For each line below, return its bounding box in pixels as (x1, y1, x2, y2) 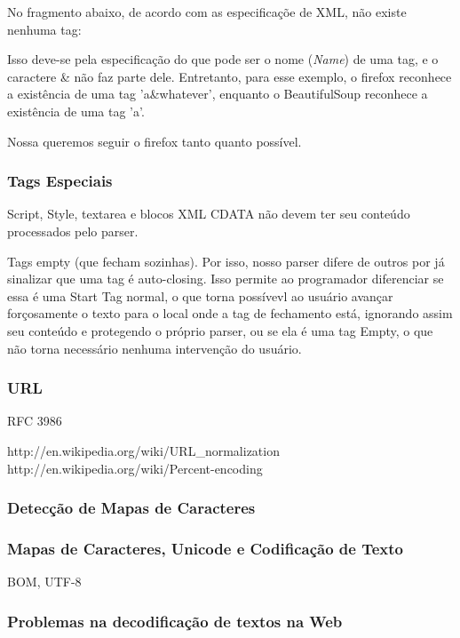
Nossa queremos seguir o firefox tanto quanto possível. (7, 132, 302, 150)
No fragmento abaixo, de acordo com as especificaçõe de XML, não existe (7, 3, 407, 20)
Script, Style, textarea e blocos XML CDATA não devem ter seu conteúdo (7, 204, 410, 223)
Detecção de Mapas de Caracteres (7, 497, 256, 519)
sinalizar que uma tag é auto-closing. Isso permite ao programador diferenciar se (7, 269, 444, 288)
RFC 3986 (7, 411, 62, 430)
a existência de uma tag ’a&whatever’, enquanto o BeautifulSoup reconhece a (7, 84, 428, 103)
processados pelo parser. (7, 221, 139, 240)
